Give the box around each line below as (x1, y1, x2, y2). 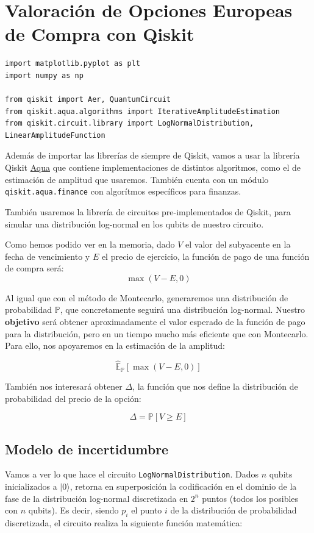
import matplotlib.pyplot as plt (5, 59, 140, 68)
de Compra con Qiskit (5, 21, 194, 46)
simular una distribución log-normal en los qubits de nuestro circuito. (5, 217, 264, 230)
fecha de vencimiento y (5, 249, 90, 262)
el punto (131, 504, 162, 517)
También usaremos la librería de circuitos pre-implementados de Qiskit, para (5, 205, 291, 218)
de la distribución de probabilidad (170, 504, 297, 517)
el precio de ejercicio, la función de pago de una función (101, 249, 310, 262)
